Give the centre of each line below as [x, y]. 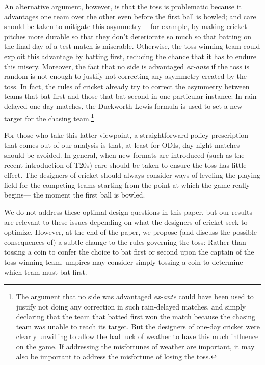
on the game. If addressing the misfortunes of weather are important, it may [135, 346]
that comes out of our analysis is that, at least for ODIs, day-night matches [122, 145]
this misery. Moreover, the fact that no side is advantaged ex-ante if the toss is [127, 66]
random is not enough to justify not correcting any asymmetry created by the [126, 76]
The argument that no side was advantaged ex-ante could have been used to [135, 297]
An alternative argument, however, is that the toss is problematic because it [123, 6]
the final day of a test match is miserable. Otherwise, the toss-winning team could [132, 46]
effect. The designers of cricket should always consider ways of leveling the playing [132, 175]
